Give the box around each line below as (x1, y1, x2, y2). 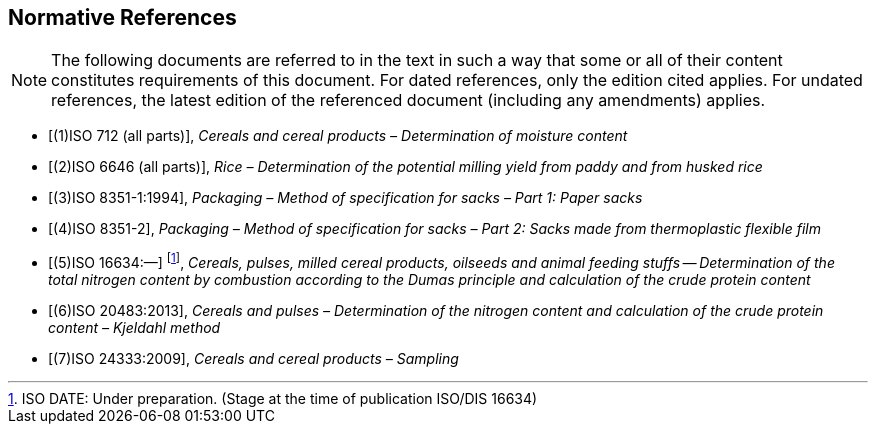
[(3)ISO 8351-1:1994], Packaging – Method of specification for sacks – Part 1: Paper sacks (48, 189, 643, 207)
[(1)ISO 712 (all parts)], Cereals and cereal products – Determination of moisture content (48, 127, 628, 145)
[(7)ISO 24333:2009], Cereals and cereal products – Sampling (48, 350, 459, 368)
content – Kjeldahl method (48, 319, 221, 337)
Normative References (8, 5, 237, 30)
